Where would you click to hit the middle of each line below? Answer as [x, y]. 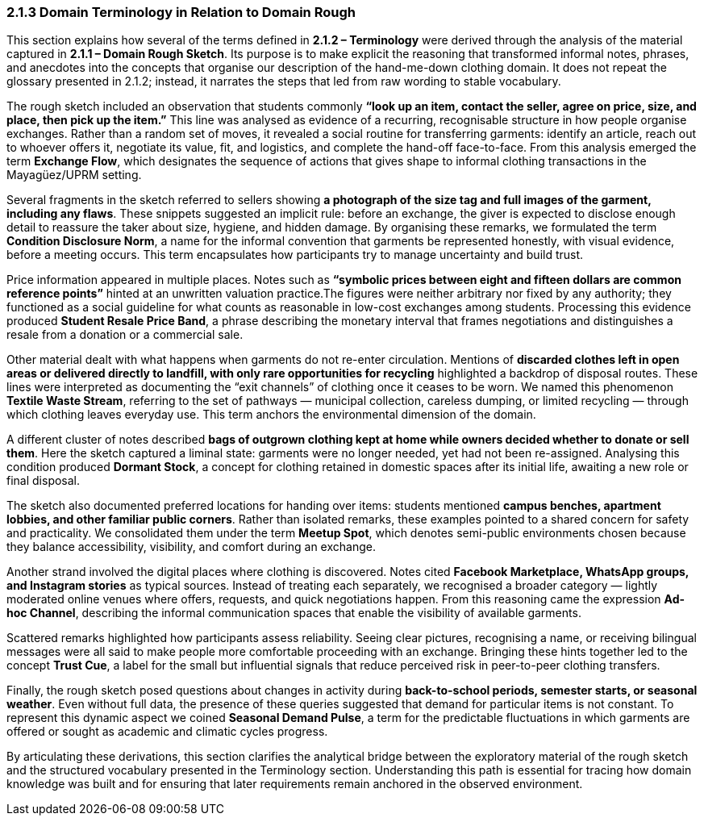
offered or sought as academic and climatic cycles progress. [167, 732]
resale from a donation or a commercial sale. [125, 335]
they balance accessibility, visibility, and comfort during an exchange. [191, 547]
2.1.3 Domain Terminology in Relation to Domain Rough [181, 12]
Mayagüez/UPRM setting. [74, 175]
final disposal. [44, 481]
